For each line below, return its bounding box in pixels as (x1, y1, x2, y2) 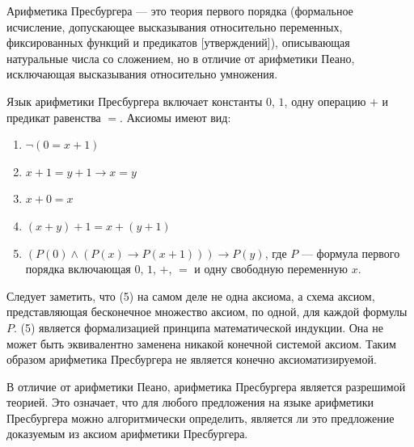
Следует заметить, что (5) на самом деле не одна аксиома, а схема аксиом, (6, 287, 375, 304)
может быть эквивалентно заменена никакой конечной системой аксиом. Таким (6, 335, 396, 352)
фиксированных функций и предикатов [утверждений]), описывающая (6, 34, 350, 51)
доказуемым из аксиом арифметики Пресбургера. (6, 425, 248, 442)
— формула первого (301, 244, 400, 261)
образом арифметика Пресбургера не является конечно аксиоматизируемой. (6, 351, 377, 368)
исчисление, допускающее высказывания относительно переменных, (6, 18, 343, 35)
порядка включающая (25, 260, 131, 277)
